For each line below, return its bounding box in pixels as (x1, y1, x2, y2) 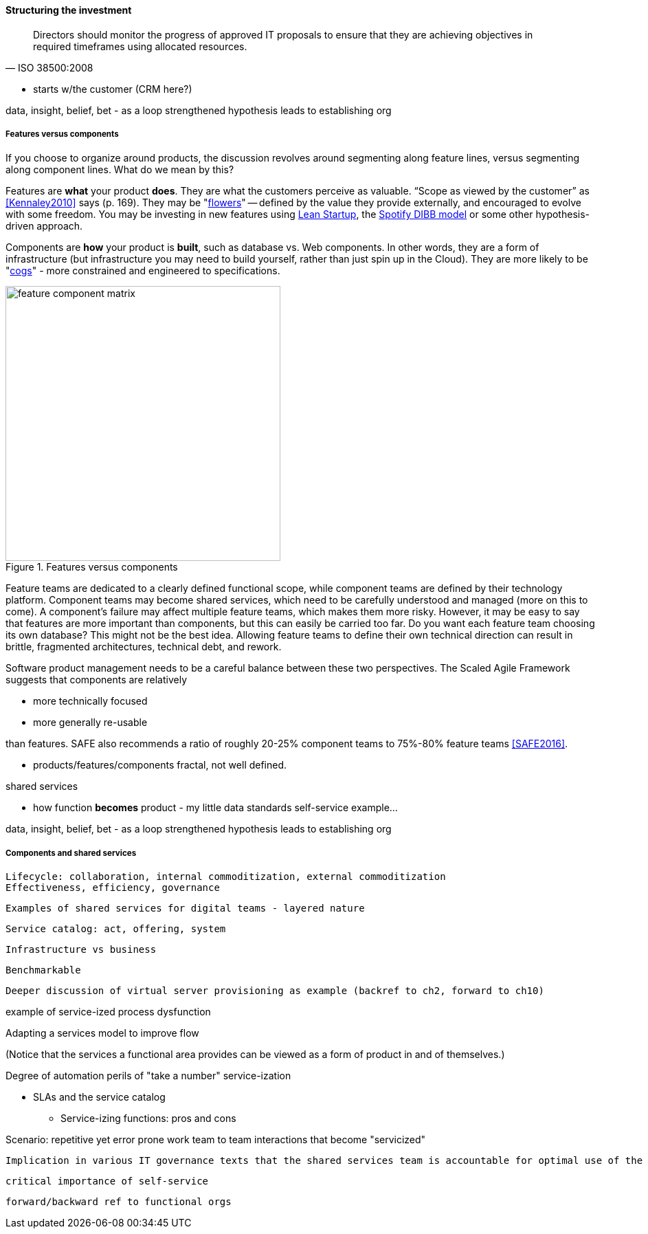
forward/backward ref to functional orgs (5, 1196, 232, 1208)
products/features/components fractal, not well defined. (33, 759, 287, 771)
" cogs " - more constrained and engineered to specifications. (5, 265, 280, 277)
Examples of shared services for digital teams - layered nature (5, 903, 365, 914)
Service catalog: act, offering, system (5, 923, 226, 935)
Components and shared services (5, 848, 137, 858)
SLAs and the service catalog (33, 1091, 166, 1103)
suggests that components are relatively (5, 674, 188, 686)
